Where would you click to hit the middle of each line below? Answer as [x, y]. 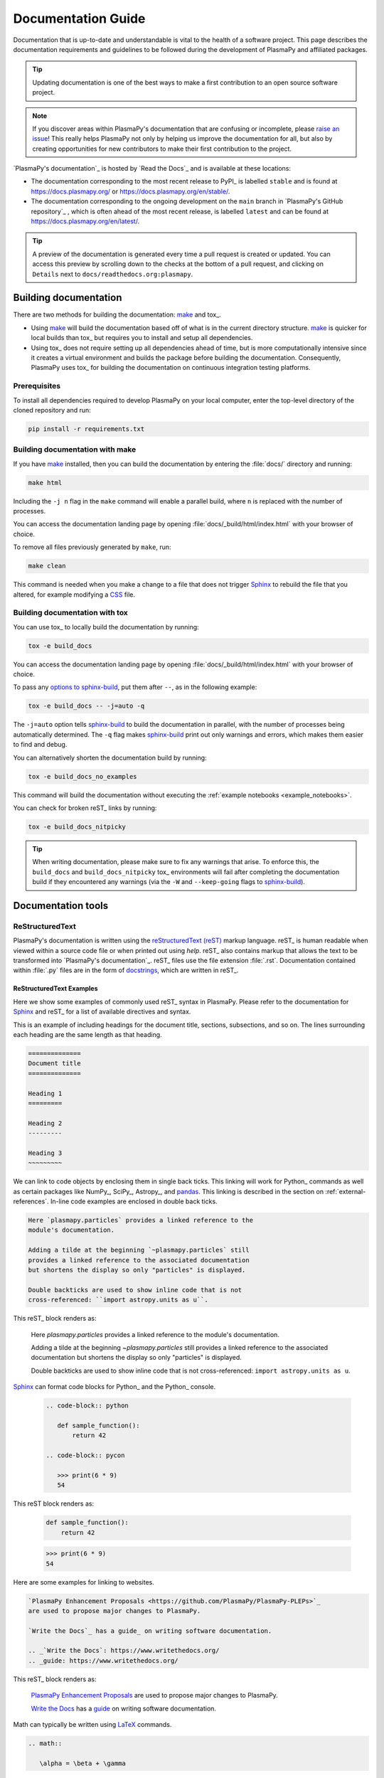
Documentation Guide [79, 18]
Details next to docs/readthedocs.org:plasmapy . [113, 274]
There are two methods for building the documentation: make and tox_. [117, 315]
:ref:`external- [345, 1191]
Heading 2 [45, 1123]
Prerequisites [37, 386]
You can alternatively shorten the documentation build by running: [110, 757]
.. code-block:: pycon [85, 1455]
